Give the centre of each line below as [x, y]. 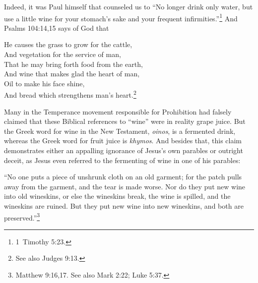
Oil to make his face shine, [44, 83]
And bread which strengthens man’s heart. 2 [70, 94]
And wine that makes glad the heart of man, [72, 74]
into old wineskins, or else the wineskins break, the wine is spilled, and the [117, 196]
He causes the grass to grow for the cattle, [68, 44]
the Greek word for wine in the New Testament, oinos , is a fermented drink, [120, 131]
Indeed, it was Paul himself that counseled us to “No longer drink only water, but [129, 6]
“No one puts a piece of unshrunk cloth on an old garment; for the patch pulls [123, 177]
